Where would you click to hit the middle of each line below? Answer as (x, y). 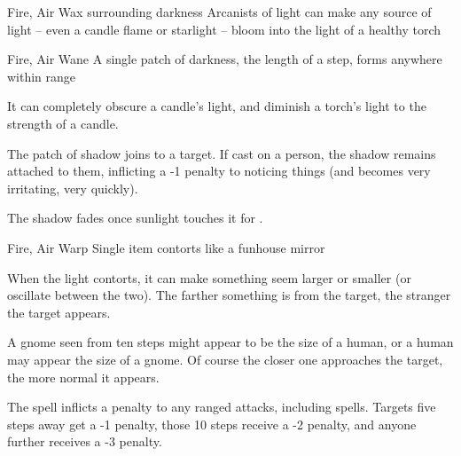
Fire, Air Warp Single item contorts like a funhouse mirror (166, 247)
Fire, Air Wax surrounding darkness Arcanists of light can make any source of (219, 12)
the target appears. (59, 312)
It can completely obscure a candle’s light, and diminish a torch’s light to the (217, 106)
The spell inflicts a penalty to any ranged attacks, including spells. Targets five (222, 407)
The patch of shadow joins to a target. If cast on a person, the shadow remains (222, 153)
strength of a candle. (63, 123)
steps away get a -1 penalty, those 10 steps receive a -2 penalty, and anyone (212, 424)
